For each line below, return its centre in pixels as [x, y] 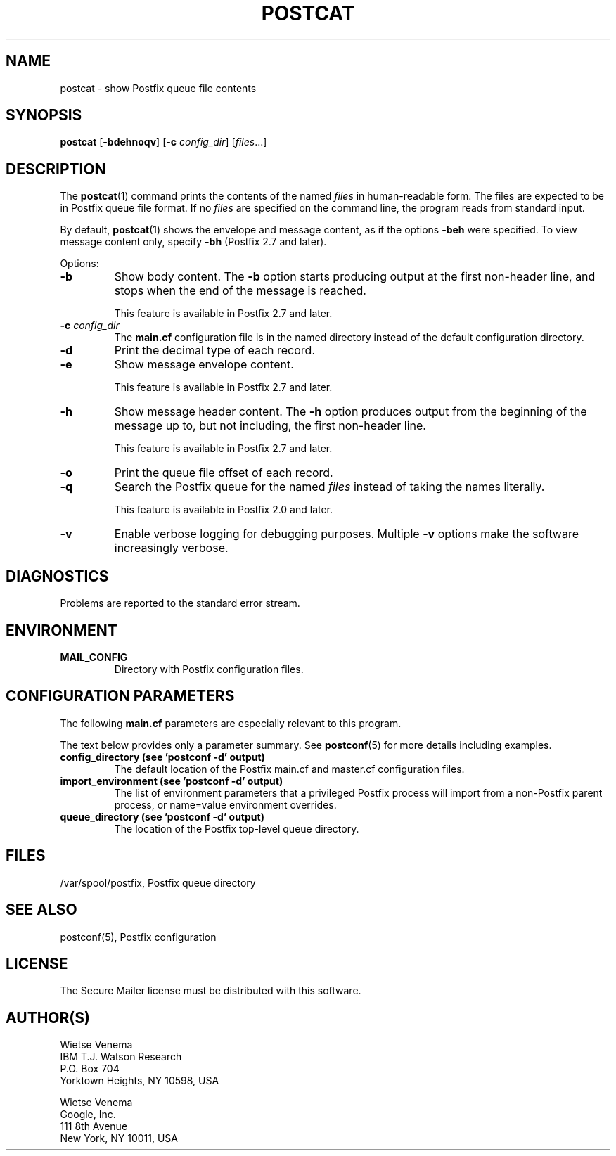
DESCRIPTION [56, 169]
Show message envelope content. [204, 365]
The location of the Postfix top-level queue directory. [237, 828]
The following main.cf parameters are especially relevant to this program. [231, 723]
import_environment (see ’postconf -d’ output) [172, 781]
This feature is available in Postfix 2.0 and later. [224, 510]
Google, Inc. [88, 1115]
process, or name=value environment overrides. [225, 804]
